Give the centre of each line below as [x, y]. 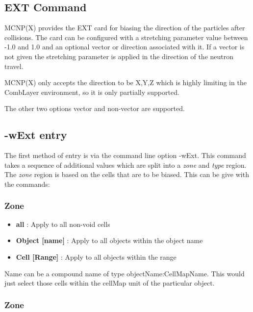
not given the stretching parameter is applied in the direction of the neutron [119, 56]
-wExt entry [36, 135]
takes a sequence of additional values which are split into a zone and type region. [126, 165]
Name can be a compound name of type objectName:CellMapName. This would [125, 273]
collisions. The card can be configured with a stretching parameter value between [126, 37]
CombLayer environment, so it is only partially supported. [92, 92]
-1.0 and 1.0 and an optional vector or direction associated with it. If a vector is [125, 47]
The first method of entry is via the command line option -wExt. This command [125, 155]
